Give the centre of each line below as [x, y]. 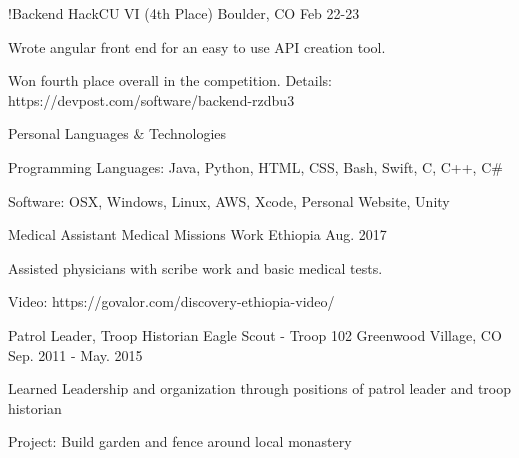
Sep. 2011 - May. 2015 [75, 354]
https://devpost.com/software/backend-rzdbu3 [151, 99]
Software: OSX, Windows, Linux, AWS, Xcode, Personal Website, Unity [229, 200]
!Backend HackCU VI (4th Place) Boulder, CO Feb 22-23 [184, 13]
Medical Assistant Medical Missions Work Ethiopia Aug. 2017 [197, 234]
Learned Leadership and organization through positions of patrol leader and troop [260, 388]
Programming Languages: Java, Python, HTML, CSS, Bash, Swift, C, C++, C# [255, 166]
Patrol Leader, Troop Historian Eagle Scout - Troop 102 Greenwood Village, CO [255, 334]
